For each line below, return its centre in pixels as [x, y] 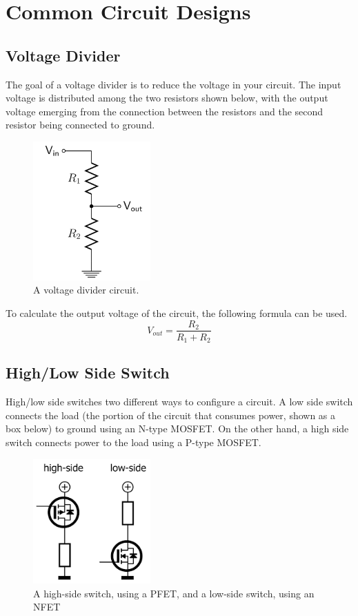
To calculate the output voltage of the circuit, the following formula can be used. [177, 312]
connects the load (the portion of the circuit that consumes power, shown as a [171, 415]
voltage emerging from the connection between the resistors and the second [165, 111]
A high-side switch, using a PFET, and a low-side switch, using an [174, 593]
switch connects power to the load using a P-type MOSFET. [133, 442]
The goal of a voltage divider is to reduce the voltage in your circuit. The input [173, 84]
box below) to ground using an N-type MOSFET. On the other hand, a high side [177, 429]
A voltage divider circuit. [86, 290]
